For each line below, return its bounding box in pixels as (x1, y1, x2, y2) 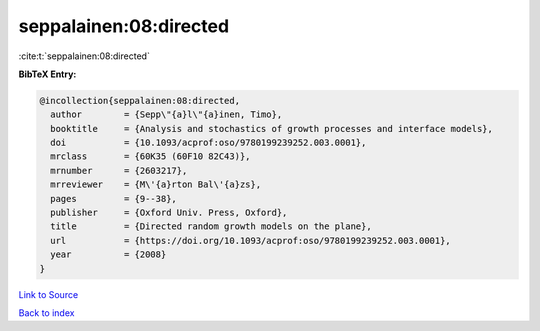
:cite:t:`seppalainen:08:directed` (18, 50, 150, 62)
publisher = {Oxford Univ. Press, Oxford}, (50, 207, 288, 219)
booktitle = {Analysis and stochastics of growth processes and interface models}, (50, 123, 494, 134)
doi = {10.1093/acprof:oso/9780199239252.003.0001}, (50, 137, 367, 149)
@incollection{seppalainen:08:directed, (39, 95, 240, 106)
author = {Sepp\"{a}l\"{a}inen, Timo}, (50, 109, 283, 120)
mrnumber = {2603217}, (50, 165, 188, 176)
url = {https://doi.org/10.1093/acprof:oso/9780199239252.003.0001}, (50, 235, 452, 246)
